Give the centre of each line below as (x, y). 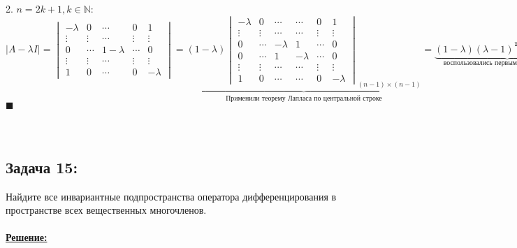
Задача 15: (42, 167)
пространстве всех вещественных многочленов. (106, 210)
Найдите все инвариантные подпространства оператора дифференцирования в (171, 196)
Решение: (27, 237)
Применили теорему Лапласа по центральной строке (304, 98)
